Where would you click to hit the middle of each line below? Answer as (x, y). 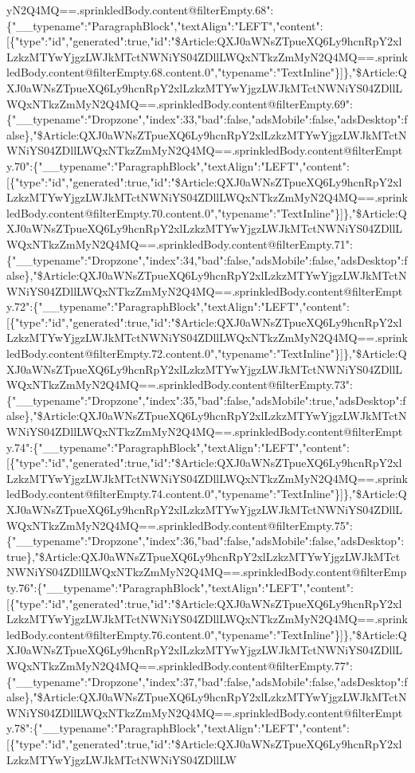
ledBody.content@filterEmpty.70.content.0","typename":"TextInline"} (174, 212)
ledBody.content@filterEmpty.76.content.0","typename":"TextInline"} (174, 634)
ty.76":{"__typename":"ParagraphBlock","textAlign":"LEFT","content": (180, 587)
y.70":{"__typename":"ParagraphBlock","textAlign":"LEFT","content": (178, 165)
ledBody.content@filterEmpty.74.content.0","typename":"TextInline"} (174, 494)
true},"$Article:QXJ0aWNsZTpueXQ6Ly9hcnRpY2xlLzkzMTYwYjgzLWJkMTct (204, 556)
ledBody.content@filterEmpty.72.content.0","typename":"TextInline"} (174, 353)
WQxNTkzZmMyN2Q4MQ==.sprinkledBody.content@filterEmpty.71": (180, 243)
